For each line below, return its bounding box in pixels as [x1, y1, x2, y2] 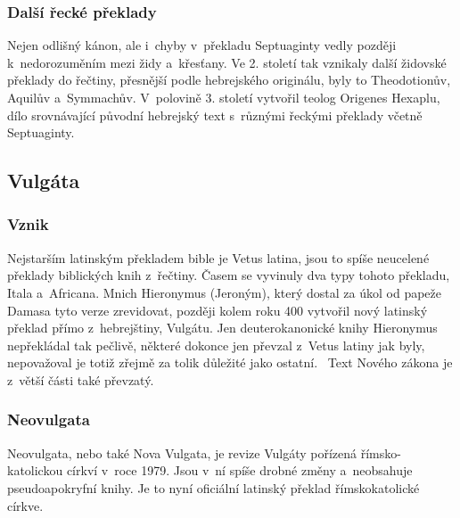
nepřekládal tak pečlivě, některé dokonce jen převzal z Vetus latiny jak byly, [7, 335, 425, 354]
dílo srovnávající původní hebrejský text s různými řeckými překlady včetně [7, 105, 423, 124]
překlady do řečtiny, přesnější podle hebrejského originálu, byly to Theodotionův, [7, 70, 451, 89]
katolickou [7, 461, 63, 480]
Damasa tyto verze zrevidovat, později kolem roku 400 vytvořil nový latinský [7, 300, 428, 319]
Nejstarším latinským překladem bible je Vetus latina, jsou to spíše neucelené [7, 248, 430, 267]
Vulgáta [7, 167, 80, 194]
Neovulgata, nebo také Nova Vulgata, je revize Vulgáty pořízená [7, 443, 357, 462]
